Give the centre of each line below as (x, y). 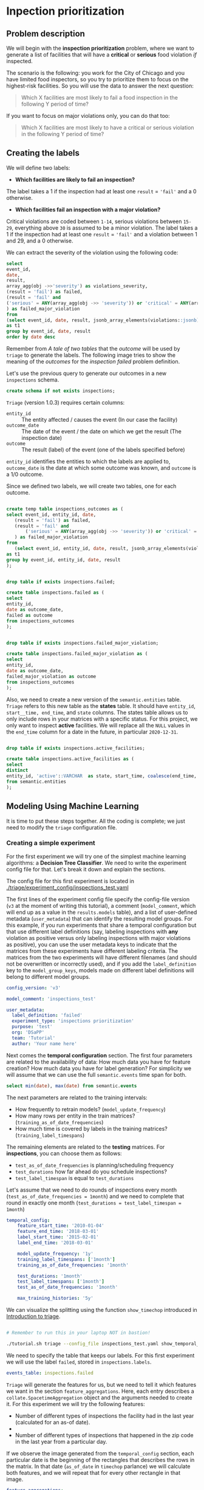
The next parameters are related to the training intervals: (77, 1097)
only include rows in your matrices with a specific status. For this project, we (102, 719)
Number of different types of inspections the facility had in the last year (104, 1416)
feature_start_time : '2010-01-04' (61, 1226)
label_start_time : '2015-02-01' (58, 1237)
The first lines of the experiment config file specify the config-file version (98, 899)
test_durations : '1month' (50, 1276)
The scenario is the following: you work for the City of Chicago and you (96, 73)
